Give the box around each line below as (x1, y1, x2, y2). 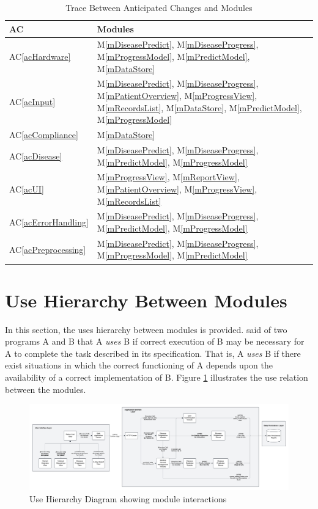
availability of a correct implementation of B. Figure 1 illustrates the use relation (5, 371, 308, 384)
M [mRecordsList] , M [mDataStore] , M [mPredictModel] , (97, 101, 302, 114)
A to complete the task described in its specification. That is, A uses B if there (5, 346, 301, 359)
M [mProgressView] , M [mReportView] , (97, 170, 240, 183)
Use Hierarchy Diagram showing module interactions (29, 493, 227, 505)
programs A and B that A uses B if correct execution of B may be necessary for (5, 335, 305, 348)
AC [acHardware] (9, 50, 71, 63)
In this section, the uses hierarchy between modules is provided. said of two (5, 323, 287, 335)
